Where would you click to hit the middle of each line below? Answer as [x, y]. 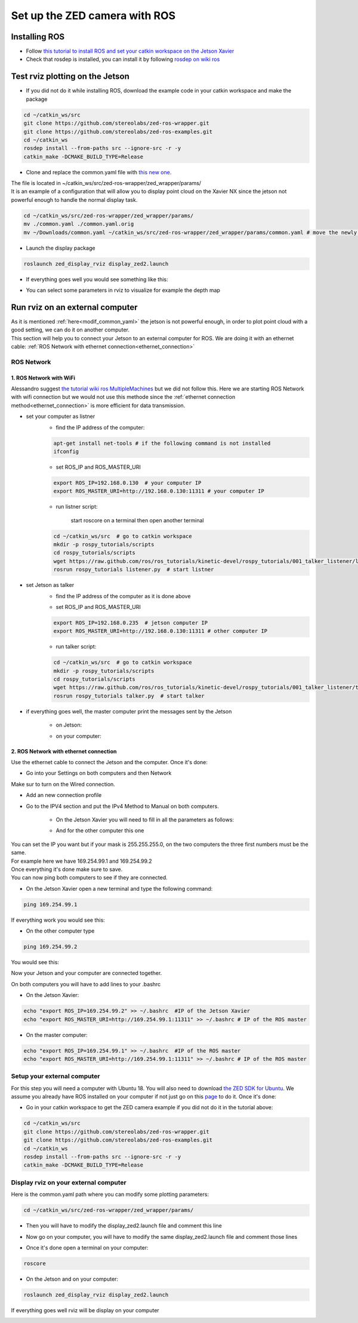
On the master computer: [57, 1035]
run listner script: [77, 507]
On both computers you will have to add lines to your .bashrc [86, 984]
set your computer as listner [61, 416]
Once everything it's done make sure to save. [67, 869]
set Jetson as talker [50, 585]
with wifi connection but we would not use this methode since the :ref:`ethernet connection [123, 397]
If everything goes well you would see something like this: [97, 279]
